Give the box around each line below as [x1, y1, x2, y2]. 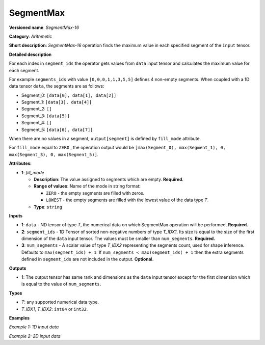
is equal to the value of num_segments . [21, 281, 101, 287]
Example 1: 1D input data [9, 324, 59, 330]
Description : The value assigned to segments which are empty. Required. [33, 176, 184, 182]
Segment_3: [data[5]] [21, 113, 70, 119]
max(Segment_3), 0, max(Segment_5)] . [9, 151, 99, 157]
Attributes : [9, 160, 32, 166]
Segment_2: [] [21, 106, 52, 112]
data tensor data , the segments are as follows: [9, 83, 105, 89]
